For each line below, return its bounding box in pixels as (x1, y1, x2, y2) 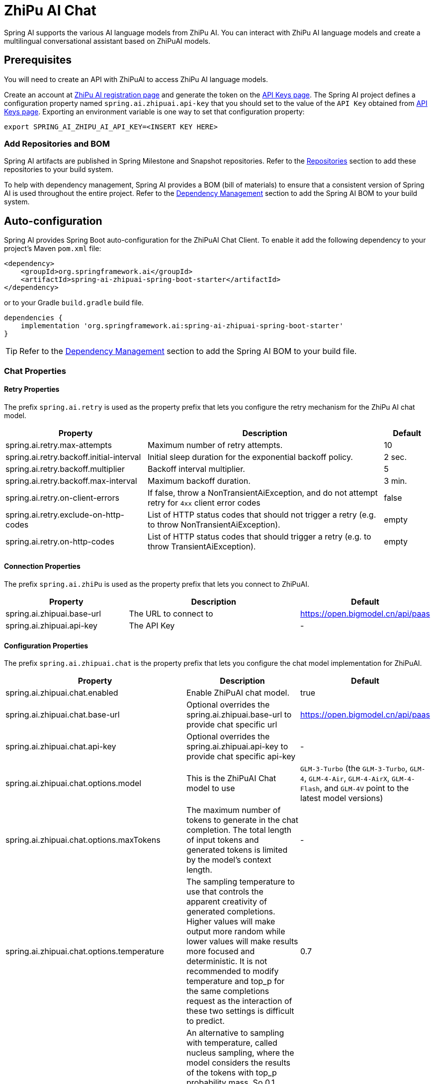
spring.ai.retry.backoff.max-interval (5, 475, 137, 486)
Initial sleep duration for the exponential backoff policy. (147, 452, 353, 462)
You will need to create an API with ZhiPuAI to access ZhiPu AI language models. (4, 75, 268, 84)
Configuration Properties (4, 641, 88, 650)
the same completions (186, 986, 269, 996)
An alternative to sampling (186, 1028, 284, 1038)
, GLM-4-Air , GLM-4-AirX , (304, 773, 390, 784)
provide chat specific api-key (186, 751, 296, 762)
